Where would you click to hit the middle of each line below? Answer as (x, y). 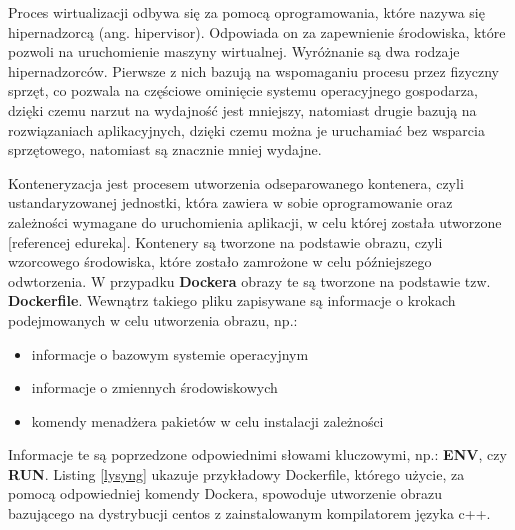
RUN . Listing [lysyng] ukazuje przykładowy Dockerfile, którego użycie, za (236, 473)
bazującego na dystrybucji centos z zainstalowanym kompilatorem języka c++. (249, 513)
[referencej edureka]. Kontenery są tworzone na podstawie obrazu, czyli (225, 241)
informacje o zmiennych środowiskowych (154, 387)
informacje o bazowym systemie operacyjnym (170, 353)
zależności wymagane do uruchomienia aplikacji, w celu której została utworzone (255, 221)
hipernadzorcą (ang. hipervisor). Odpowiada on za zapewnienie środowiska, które (257, 31)
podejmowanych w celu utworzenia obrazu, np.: (153, 319)
